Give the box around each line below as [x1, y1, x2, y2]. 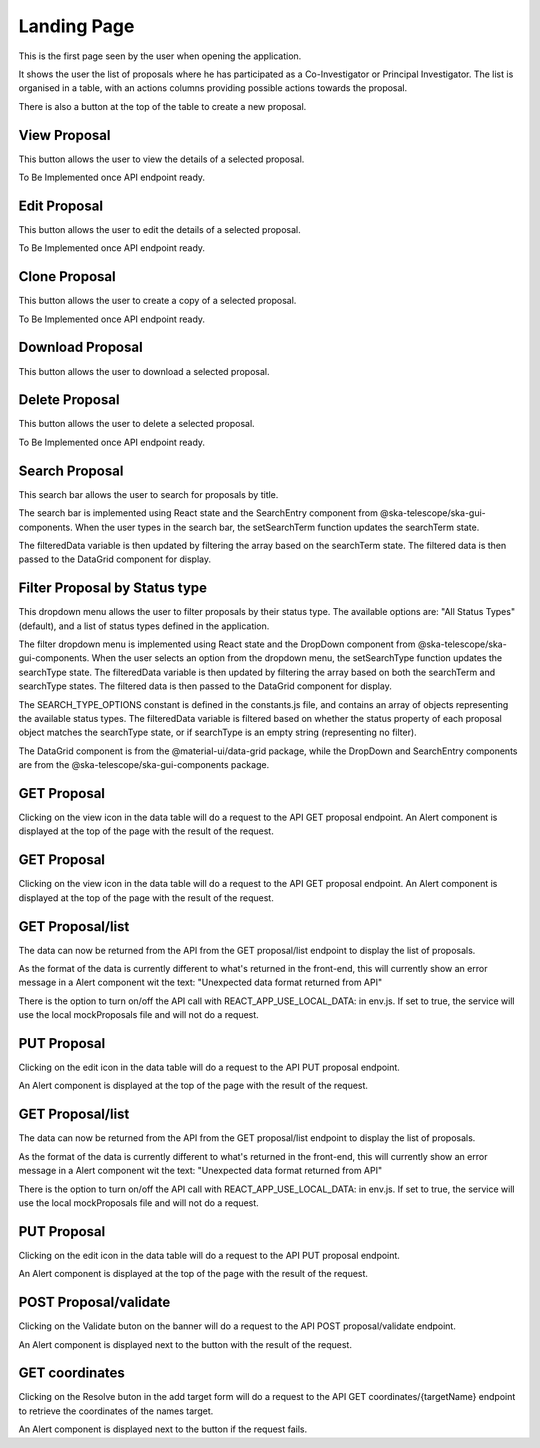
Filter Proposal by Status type [18, 580, 208, 597]
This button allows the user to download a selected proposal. [18, 365, 270, 377]
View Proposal [18, 126, 111, 144]
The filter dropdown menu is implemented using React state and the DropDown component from [18, 638, 416, 650]
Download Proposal [18, 339, 144, 356]
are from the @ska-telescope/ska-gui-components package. [18, 759, 270, 771]
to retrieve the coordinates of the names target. [18, 1405, 214, 1417]
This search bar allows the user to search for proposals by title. [18, 488, 279, 500]
